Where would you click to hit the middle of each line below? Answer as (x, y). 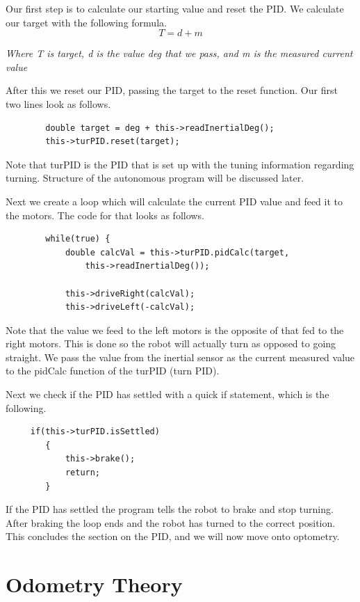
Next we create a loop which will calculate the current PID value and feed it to (174, 201)
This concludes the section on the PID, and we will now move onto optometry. (173, 536)
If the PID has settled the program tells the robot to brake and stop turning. (170, 509)
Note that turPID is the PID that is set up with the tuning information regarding (180, 164)
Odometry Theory (94, 584)
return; (83, 473)
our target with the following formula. (86, 22)
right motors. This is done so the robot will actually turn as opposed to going (171, 343)
